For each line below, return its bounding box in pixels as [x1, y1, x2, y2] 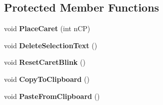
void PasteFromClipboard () [4, 90, 100, 101]
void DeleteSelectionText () [4, 40, 97, 50]
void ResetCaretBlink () [4, 57, 85, 67]
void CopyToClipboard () [4, 73, 89, 84]
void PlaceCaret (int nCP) [4, 23, 90, 34]
